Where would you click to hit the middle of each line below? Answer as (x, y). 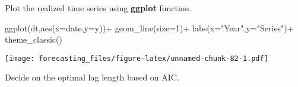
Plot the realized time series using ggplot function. (98, 8)
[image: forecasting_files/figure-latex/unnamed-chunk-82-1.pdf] (137, 58)
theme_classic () (34, 39)
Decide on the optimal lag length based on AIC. (92, 77)
